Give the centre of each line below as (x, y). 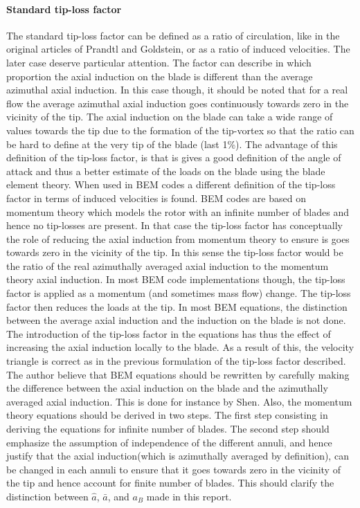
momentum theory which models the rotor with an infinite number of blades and (178, 211)
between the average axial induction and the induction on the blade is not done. (176, 320)
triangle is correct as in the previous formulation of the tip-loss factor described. (176, 361)
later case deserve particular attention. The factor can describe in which (159, 62)
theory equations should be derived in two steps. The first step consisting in (167, 415)
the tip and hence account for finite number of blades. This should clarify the (170, 483)
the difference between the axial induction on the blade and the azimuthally (167, 388)
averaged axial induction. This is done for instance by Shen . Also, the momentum (179, 401)
